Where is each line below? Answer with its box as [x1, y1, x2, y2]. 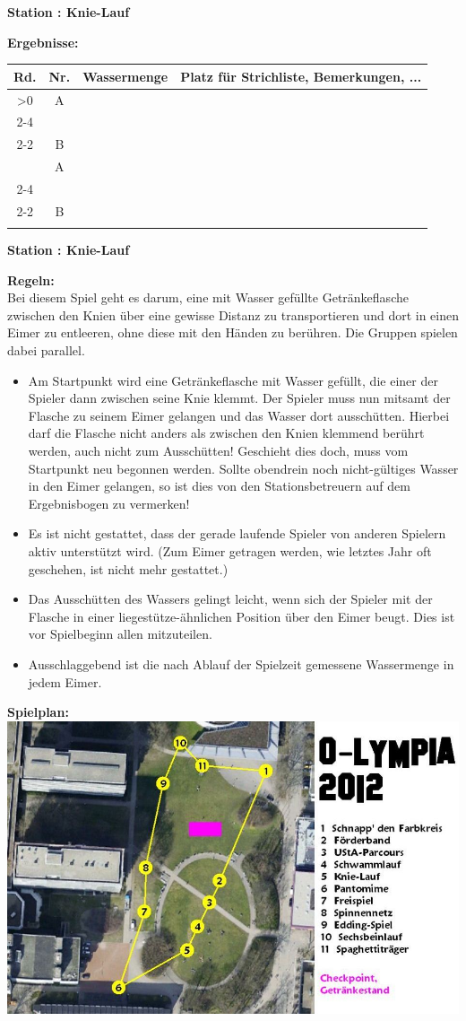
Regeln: [7, 270, 55, 289]
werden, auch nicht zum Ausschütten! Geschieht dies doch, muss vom [28, 441, 409, 460]
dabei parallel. [7, 341, 85, 360]
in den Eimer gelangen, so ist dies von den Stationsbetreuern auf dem [28, 476, 410, 495]
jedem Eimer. [28, 672, 102, 691]
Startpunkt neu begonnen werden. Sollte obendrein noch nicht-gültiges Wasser [28, 458, 459, 477]
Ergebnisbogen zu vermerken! [28, 493, 190, 512]
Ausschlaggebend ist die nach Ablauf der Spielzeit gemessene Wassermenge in [28, 654, 454, 673]
